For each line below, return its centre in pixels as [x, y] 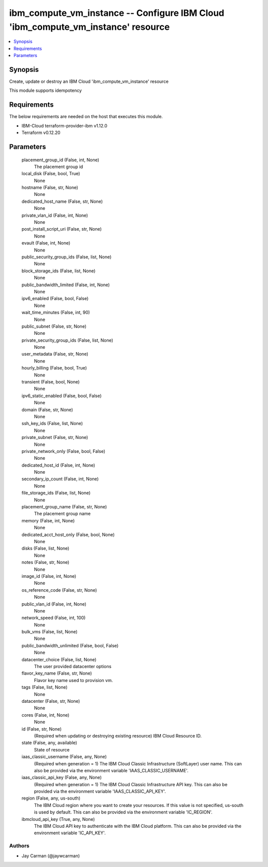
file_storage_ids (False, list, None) [56, 493]
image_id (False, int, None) [49, 576]
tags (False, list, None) [45, 687]
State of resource [52, 749]
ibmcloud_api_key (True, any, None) [58, 819]
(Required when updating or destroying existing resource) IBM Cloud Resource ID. [118, 736]
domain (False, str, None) [47, 410]
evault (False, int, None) [46, 243]
